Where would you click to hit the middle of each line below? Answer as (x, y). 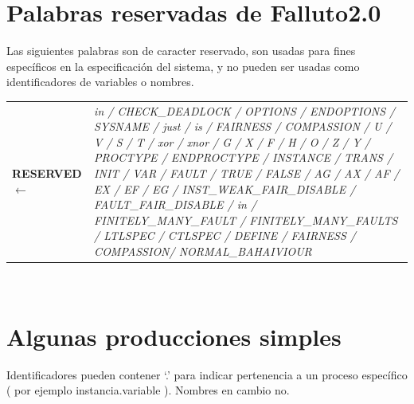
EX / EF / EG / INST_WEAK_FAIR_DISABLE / (225, 188)
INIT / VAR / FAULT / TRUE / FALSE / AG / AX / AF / (247, 173)
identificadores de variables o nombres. (100, 82)
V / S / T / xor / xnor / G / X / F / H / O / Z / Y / (232, 141)
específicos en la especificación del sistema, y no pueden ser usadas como (183, 66)
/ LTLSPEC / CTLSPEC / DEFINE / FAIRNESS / (225, 235)
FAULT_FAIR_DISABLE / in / (176, 204)
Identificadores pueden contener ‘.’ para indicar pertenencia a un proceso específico (207, 374)
